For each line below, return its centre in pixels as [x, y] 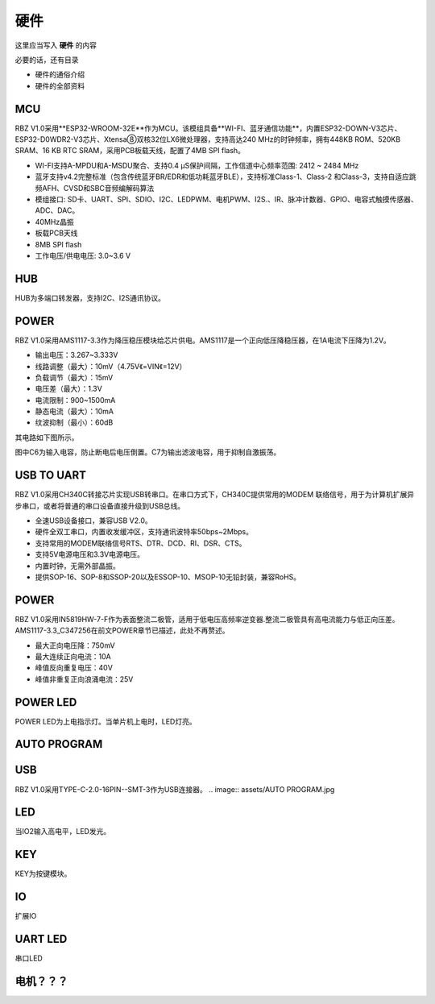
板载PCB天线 [56, 233]
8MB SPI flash [58, 244]
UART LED [41, 939]
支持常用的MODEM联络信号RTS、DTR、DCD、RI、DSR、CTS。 [141, 543]
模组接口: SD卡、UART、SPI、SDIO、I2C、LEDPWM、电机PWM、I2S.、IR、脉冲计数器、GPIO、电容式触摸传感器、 [226, 199]
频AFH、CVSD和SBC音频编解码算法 [95, 188]
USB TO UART [50, 475]
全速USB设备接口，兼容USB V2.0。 [93, 521]
